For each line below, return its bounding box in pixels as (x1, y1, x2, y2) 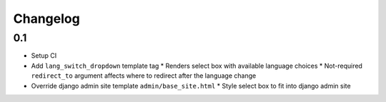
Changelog (13, 11, 80, 26)
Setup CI (31, 51, 57, 60)
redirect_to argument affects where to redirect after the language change (31, 71, 257, 80)
